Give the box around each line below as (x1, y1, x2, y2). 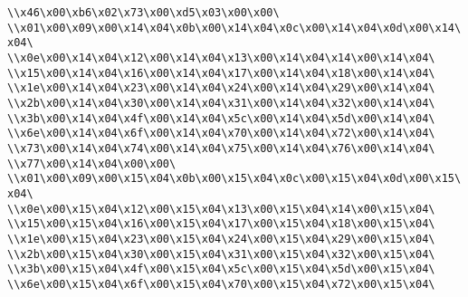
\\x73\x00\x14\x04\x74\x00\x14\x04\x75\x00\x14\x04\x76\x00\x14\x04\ (7, 141, 435, 155)
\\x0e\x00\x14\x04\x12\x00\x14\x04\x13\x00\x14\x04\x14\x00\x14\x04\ (7, 51, 435, 64)
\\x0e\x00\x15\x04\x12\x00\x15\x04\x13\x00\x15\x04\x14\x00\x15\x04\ (7, 202, 435, 216)
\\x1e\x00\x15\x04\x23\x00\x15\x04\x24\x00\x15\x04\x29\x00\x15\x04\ (7, 232, 435, 245)
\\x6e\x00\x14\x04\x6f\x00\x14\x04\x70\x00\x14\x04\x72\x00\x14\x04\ (7, 127, 435, 140)
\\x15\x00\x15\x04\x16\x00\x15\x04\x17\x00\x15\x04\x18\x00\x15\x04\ (7, 217, 435, 231)
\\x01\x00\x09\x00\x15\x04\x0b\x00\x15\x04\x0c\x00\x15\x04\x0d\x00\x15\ (7, 172, 462, 186)
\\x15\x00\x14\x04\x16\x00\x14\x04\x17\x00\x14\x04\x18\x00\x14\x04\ (7, 66, 435, 80)
